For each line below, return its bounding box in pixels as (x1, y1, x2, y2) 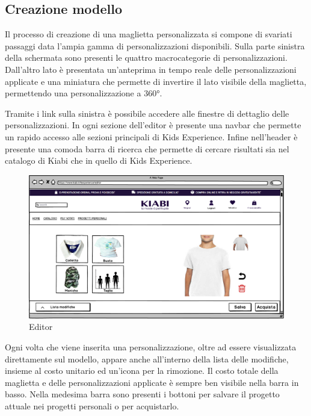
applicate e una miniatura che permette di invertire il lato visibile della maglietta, (5, 75, 307, 87)
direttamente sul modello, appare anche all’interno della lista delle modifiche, (5, 352, 289, 365)
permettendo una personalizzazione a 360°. (5, 87, 162, 99)
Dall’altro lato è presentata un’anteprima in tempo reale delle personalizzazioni (5, 63, 297, 75)
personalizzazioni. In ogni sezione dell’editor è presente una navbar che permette (5, 119, 301, 131)
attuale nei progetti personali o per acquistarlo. (5, 399, 179, 412)
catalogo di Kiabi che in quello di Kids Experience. (5, 154, 192, 167)
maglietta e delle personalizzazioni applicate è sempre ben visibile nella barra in (5, 376, 299, 388)
